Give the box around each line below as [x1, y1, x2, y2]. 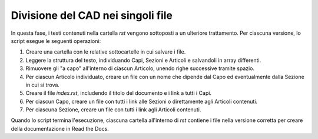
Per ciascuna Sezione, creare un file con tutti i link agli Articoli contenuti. [25, 106, 201, 113]
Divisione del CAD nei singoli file [11, 9, 173, 22]
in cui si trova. [25, 81, 60, 88]
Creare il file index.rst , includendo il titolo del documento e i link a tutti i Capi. [25, 90, 212, 97]
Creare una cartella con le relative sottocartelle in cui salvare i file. [25, 48, 186, 55]
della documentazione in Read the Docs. [11, 125, 109, 132]
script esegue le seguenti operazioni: [11, 37, 101, 44]
